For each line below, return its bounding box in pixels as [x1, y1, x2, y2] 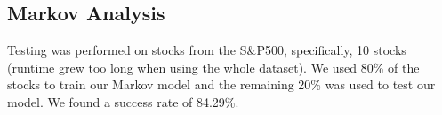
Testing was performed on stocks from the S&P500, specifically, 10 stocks [7, 41, 406, 59]
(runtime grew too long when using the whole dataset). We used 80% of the [7, 57, 420, 76]
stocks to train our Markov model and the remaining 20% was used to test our [7, 75, 436, 94]
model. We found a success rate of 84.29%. [7, 92, 239, 111]
